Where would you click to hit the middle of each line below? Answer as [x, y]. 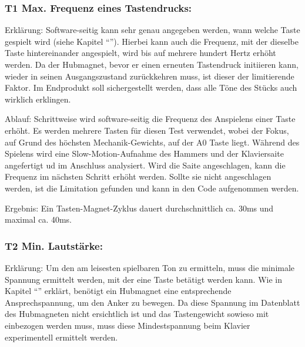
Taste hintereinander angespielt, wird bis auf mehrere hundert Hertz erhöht [140, 53]
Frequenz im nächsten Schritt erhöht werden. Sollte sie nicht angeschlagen [138, 176]
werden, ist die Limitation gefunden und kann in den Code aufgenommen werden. [152, 188]
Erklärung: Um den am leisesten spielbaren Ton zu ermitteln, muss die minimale [150, 267]
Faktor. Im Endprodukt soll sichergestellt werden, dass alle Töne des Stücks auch [151, 87]
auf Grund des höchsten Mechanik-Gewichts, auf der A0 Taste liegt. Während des [152, 142]
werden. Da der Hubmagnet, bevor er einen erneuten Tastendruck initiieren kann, [152, 64]
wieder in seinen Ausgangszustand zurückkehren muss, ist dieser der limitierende [150, 76]
